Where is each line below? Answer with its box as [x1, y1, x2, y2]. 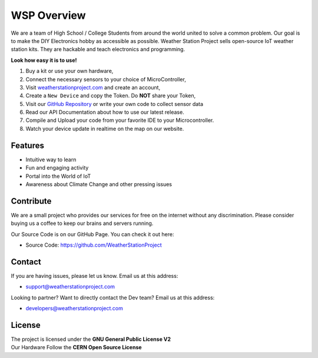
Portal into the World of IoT [25, 173, 91, 180]
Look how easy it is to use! [11, 57, 77, 64]
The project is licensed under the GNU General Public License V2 [11, 336, 171, 343]
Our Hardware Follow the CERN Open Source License [11, 344, 142, 351]
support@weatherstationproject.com [25, 283, 115, 290]
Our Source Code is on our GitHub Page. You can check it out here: [11, 230, 174, 238]
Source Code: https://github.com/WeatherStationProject [25, 241, 162, 248]
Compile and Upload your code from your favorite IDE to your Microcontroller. [25, 117, 214, 124]
